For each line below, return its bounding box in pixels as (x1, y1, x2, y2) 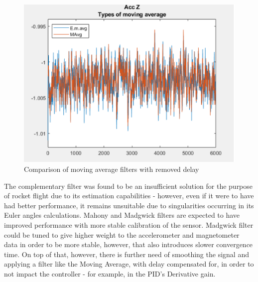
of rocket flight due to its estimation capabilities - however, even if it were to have (4, 190, 254, 201)
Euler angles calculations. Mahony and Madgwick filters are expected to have (4, 210, 240, 220)
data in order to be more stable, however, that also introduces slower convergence (4, 239, 253, 250)
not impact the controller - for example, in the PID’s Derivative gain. (4, 268, 216, 279)
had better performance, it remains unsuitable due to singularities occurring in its (4, 200, 254, 210)
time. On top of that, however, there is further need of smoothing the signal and (4, 249, 249, 259)
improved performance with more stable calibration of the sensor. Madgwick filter (4, 219, 254, 230)
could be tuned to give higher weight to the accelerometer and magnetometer (4, 229, 240, 240)
